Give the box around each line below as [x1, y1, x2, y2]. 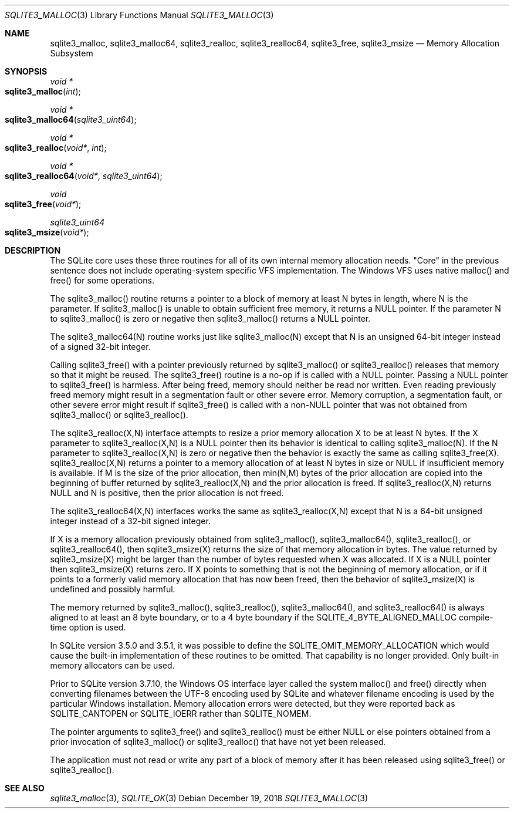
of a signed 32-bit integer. [50, 342, 151, 352]
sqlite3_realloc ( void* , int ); [5, 143, 107, 153]
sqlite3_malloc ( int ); [5, 86, 81, 96]
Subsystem [50, 48, 93, 58]
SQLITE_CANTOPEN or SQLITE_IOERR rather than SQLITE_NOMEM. [50, 709, 312, 718]
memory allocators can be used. [50, 660, 175, 670]
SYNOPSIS [5, 66, 48, 76]
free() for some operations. [50, 275, 154, 285]
